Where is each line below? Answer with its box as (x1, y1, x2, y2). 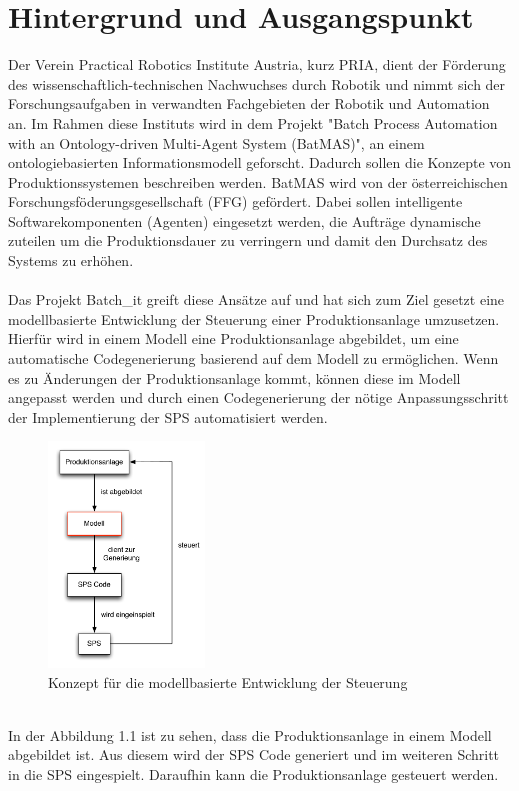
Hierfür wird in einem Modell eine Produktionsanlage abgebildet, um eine (8, 328, 459, 349)
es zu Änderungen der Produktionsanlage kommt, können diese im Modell (8, 367, 461, 388)
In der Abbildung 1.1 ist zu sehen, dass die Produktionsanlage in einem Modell (8, 724, 492, 745)
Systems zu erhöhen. (8, 250, 134, 271)
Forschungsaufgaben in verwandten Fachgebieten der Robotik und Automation (8, 93, 490, 114)
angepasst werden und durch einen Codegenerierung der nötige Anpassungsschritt (8, 387, 509, 408)
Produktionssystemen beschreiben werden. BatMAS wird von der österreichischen (8, 171, 508, 192)
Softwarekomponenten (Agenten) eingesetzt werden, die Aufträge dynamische (8, 210, 481, 231)
